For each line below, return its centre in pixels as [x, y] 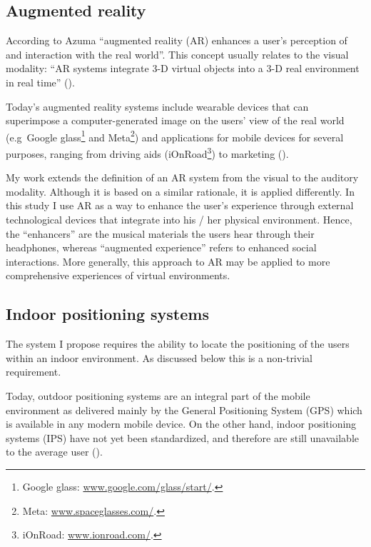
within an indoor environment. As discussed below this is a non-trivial [159, 357]
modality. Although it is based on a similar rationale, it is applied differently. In [180, 191]
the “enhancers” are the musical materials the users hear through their [160, 233]
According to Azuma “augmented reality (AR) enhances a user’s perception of [177, 40]
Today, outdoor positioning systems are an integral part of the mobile [158, 396]
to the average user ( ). [54, 452]
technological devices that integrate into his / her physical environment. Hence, [179, 220]
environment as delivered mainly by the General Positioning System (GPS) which [184, 410]
